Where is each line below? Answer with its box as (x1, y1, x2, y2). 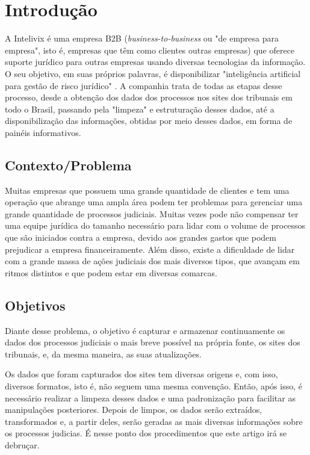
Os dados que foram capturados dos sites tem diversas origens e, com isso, (5, 368, 278, 380)
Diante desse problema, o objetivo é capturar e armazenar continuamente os (5, 324, 285, 336)
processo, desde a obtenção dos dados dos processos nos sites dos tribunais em (5, 91, 293, 104)
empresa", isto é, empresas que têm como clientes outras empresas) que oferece (5, 43, 295, 56)
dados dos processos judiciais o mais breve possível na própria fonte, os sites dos (5, 336, 300, 348)
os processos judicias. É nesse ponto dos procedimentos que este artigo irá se (5, 427, 287, 439)
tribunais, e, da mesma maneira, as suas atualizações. (5, 347, 202, 360)
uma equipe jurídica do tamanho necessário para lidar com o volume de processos (5, 219, 306, 232)
